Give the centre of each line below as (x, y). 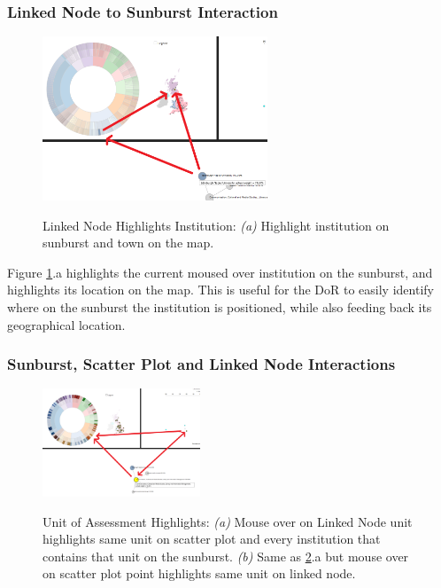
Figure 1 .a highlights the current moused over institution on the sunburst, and (220, 272)
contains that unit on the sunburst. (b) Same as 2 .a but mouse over (226, 556)
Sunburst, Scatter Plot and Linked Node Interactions (201, 364)
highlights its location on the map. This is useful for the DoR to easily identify (220, 290)
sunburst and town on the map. (128, 243)
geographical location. (66, 324)
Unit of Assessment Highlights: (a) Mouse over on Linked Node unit (228, 521)
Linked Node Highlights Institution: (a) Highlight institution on (216, 225)
